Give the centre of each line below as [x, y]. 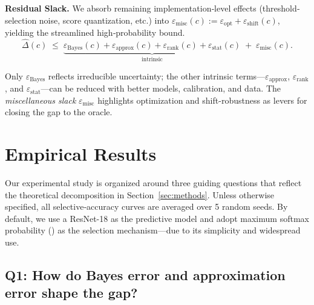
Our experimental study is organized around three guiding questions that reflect [153, 183]
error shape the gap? [71, 293]
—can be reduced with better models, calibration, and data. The [161, 88]
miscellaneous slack [41, 100]
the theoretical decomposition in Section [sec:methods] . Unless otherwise [140, 194]
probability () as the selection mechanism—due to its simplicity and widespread [153, 230]
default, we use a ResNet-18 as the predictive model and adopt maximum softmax [157, 218]
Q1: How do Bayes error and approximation [145, 275]
